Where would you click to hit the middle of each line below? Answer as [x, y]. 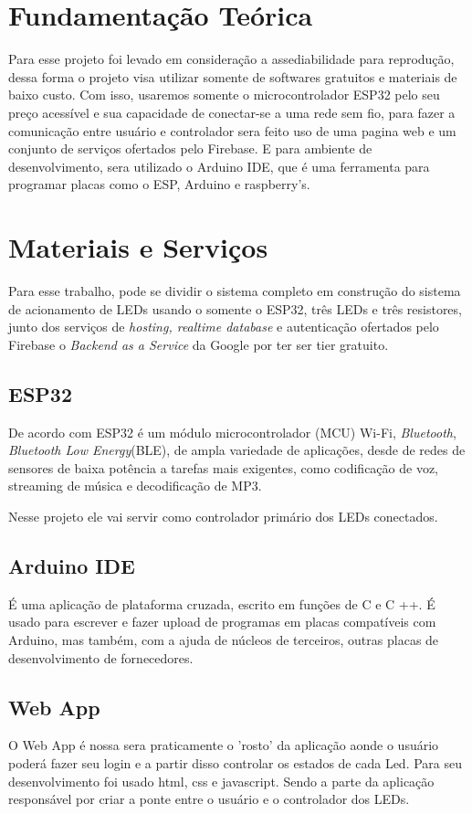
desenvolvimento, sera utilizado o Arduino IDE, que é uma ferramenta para [219, 166]
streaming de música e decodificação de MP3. [135, 486]
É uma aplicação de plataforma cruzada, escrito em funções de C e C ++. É [222, 603]
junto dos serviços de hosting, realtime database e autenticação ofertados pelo [224, 327]
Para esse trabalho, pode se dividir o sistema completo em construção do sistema [235, 291]
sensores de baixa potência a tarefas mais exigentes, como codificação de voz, [224, 467]
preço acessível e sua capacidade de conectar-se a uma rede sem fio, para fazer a [232, 112]
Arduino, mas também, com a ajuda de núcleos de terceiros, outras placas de [224, 639]
